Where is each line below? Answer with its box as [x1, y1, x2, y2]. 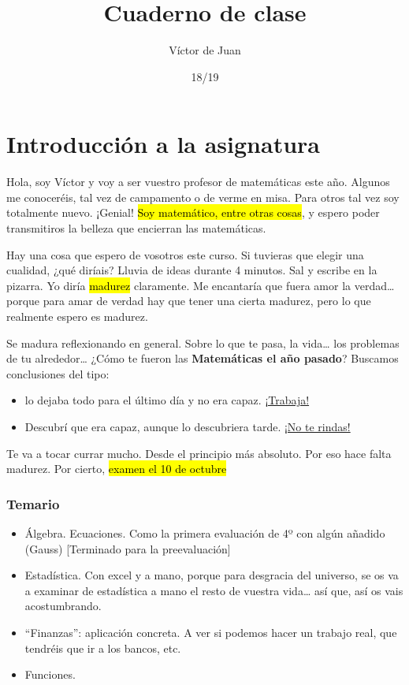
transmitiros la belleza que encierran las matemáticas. [6, 220, 266, 236]
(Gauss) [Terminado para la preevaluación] [24, 540, 231, 557]
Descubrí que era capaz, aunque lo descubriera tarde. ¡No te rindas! [24, 418, 351, 434]
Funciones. [24, 666, 76, 683]
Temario [6, 493, 60, 513]
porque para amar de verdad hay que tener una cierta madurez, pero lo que [6, 292, 371, 309]
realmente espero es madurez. [6, 308, 148, 324]
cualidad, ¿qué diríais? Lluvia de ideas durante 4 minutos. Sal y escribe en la [6, 262, 377, 278]
